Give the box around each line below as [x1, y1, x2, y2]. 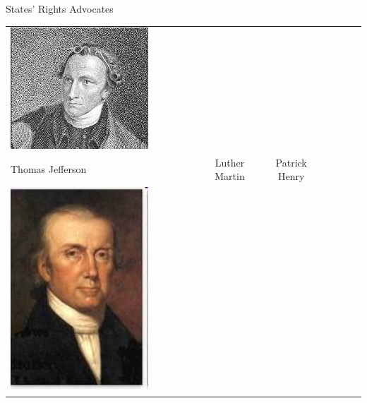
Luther [215, 155, 245, 169]
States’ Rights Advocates [6, 1, 114, 16]
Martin [215, 169, 245, 184]
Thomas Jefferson [11, 162, 87, 176]
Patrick [275, 155, 307, 169]
